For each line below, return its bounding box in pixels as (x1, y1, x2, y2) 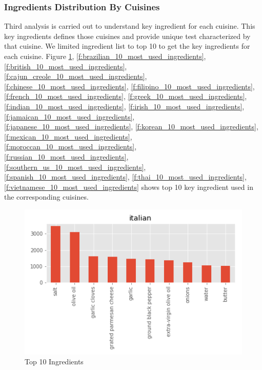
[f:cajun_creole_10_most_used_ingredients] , (4, 71, 147, 82)
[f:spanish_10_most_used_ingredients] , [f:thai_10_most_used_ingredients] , (4, 171, 247, 182)
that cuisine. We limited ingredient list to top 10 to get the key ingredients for (4, 41, 250, 51)
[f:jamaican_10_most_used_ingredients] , (4, 111, 135, 122)
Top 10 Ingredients (25, 356, 84, 367)
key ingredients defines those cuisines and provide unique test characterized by (4, 30, 251, 41)
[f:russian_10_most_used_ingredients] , (4, 151, 129, 162)
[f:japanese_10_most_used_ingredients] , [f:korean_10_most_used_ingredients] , (4, 121, 258, 132)
